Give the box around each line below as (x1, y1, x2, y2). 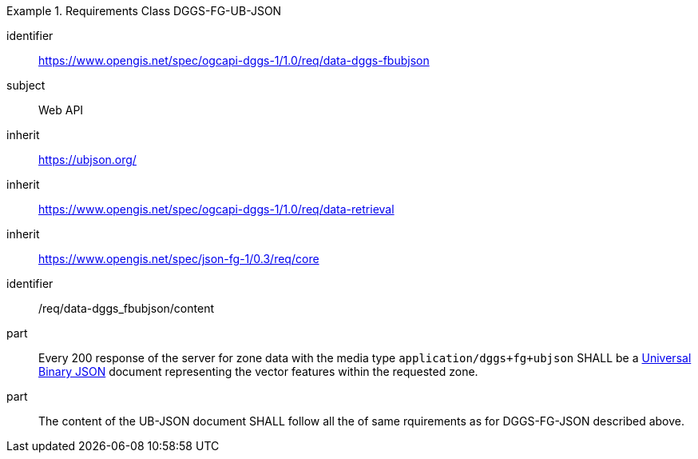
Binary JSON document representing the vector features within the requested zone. (38, 365, 478, 378)
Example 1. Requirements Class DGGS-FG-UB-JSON (6, 4, 282, 18)
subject (6, 78, 46, 92)
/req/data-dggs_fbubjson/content (38, 301, 214, 315)
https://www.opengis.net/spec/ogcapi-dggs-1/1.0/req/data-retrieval (38, 202, 395, 216)
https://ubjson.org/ (38, 153, 137, 166)
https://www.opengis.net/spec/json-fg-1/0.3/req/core (38, 252, 319, 265)
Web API (38, 103, 84, 117)
